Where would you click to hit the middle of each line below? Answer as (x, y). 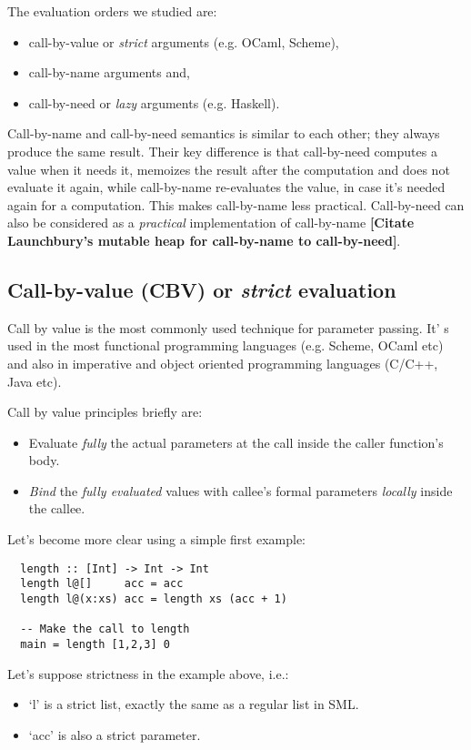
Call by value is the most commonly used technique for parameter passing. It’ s (228, 327)
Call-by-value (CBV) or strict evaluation (202, 289)
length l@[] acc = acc (102, 584)
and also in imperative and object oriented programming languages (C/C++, (223, 363)
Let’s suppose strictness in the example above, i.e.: (148, 673)
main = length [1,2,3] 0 (95, 644)
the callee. (57, 508)
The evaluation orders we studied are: (112, 11)
